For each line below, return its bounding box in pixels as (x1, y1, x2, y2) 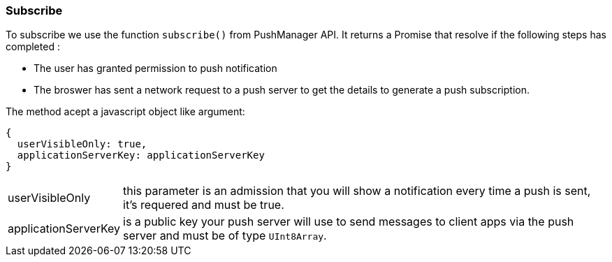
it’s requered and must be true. (123, 198, 284, 212)
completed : (6, 41, 60, 53)
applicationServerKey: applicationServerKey (17, 150, 265, 161)
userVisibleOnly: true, (17, 138, 147, 150)
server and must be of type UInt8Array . (123, 228, 327, 243)
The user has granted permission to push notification (34, 62, 277, 75)
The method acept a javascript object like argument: (6, 105, 245, 118)
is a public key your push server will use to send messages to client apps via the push (123, 214, 574, 229)
